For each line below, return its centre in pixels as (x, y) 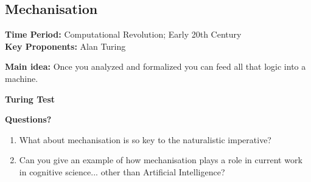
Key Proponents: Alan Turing (65, 46)
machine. (22, 78)
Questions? (28, 119)
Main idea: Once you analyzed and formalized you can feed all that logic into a (155, 66)
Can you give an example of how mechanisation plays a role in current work (161, 160)
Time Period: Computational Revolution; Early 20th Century (123, 34)
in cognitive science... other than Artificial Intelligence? (122, 171)
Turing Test (30, 99)
